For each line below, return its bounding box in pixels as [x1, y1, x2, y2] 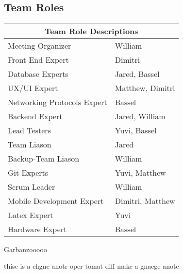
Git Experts [8, 167, 49, 179]
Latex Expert [8, 209, 53, 221]
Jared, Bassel [115, 68, 160, 80]
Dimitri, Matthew [115, 195, 175, 207]
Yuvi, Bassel [115, 125, 157, 136]
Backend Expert [8, 110, 63, 122]
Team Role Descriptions [44, 25, 138, 37]
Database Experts [8, 68, 68, 80]
